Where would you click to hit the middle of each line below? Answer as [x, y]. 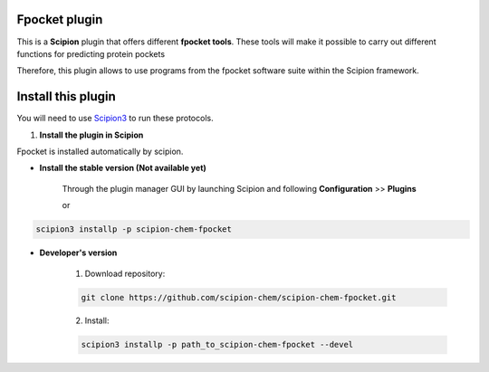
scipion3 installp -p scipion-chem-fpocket [134, 229]
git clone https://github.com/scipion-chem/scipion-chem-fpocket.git [239, 297]
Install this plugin [67, 96]
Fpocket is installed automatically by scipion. [100, 151]
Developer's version [78, 253]
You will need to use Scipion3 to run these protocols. [115, 119]
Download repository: [125, 273]
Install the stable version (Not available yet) [123, 168]
